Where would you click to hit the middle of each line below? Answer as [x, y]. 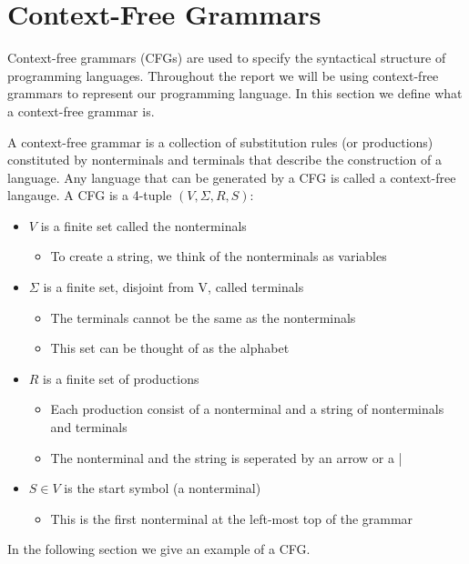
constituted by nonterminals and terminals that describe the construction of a [224, 160]
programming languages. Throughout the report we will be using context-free [223, 75]
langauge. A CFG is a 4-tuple [90, 195]
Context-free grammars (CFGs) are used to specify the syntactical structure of [227, 58]
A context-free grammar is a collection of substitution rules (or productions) [220, 141]
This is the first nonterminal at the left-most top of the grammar [232, 518]
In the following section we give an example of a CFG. [159, 549]
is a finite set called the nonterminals [143, 225]
